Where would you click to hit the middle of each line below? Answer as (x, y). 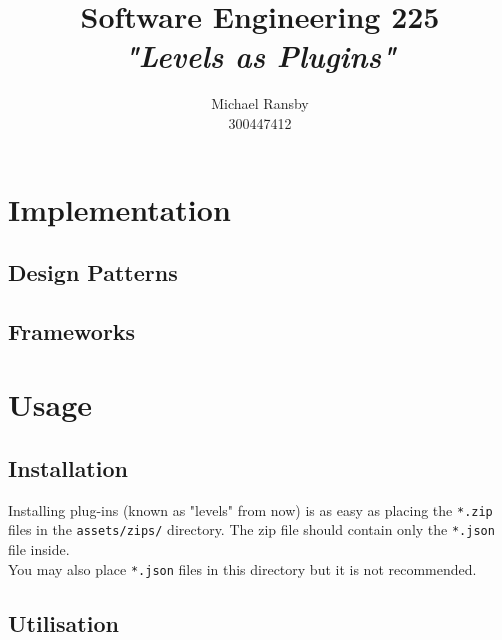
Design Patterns (93, 272)
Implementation (119, 208)
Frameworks (72, 330)
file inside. (39, 549)
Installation (68, 468)
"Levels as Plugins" (260, 56)
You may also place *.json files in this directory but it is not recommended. (242, 568)
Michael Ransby (260, 103)
